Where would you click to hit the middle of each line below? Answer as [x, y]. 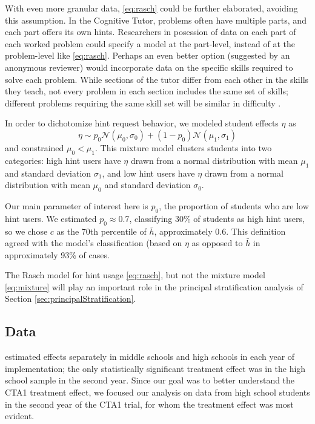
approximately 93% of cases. [57, 254]
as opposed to [217, 243]
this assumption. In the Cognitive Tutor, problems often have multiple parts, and [156, 20]
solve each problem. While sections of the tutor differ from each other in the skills [157, 79]
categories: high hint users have [63, 160]
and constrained [35, 147]
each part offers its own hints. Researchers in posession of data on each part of [151, 32]
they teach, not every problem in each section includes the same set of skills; [147, 91]
